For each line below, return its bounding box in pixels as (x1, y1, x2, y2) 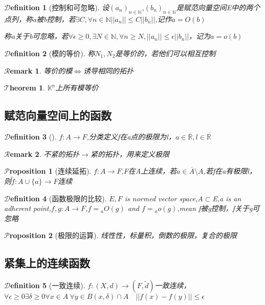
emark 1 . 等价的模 (10, 65, 73, 76)
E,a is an (212, 193, 241, 203)
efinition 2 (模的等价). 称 (10, 48, 95, 58)
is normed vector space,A (124, 193, 203, 203)
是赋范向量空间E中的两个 (176, 2, 260, 12)
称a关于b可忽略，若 (4, 31, 69, 41)
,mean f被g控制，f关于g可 (177, 203, 260, 214)
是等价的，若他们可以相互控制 (115, 48, 216, 58)
